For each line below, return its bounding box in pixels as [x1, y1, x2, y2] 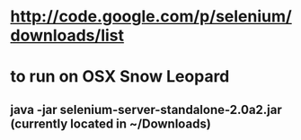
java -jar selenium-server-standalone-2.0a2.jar [10, 101, 282, 118]
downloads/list [10, 25, 125, 46]
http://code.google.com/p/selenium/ [10, 6, 293, 27]
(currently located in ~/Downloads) [10, 116, 212, 131]
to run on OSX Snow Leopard [10, 66, 230, 87]
